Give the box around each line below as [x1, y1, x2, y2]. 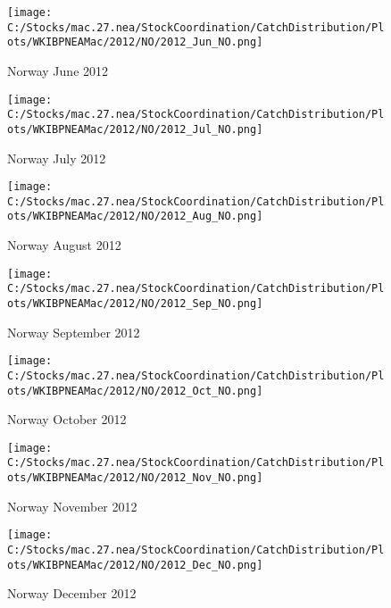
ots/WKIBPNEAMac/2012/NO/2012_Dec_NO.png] [7, 558, 263, 571]
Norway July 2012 [7, 148, 106, 167]
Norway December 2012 [7, 584, 137, 603]
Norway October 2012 [7, 410, 127, 429]
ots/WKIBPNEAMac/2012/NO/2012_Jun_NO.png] [7, 36, 263, 49]
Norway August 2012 [7, 236, 121, 254]
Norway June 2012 [7, 61, 109, 79]
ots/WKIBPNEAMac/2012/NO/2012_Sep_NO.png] [7, 297, 263, 310]
